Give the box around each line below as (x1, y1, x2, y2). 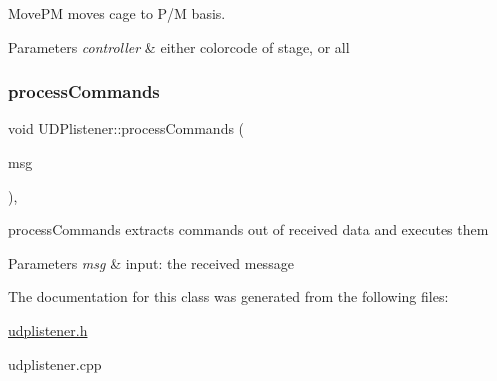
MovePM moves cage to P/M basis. (8, 3, 226, 23)
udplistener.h (8, 319, 88, 340)
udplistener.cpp (8, 353, 102, 374)
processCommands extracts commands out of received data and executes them (8, 219, 489, 240)
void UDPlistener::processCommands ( (8, 118, 245, 139)
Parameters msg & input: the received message (8, 252, 294, 273)
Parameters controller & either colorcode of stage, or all (8, 36, 350, 57)
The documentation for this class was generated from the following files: (8, 286, 449, 307)
